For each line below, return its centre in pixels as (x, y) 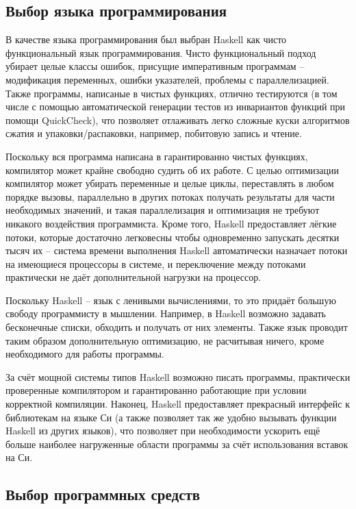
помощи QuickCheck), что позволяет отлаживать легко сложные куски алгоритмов (178, 120)
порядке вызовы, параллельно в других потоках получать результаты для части (170, 196)
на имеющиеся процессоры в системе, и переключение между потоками (156, 263)
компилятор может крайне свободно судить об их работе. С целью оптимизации (173, 170)
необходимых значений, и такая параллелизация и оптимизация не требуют (163, 210)
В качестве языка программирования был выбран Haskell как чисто (146, 39)
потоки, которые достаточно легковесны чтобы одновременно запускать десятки (173, 237)
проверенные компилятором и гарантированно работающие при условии (156, 390)
